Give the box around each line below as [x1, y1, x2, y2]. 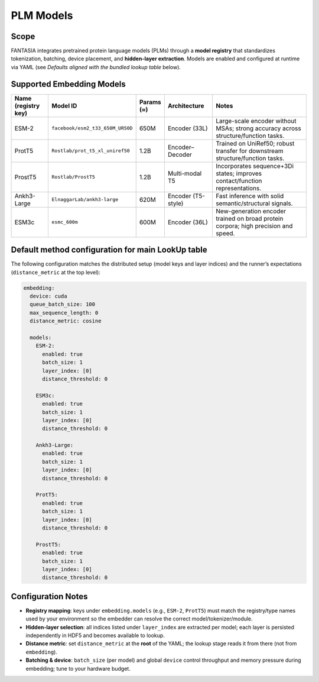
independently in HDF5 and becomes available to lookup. [25, 632, 165, 639]
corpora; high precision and [216, 222, 293, 230]
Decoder [167, 150, 192, 159]
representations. [216, 184, 262, 192]
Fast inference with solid [216, 192, 284, 200]
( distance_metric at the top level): [11, 269, 100, 276]
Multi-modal [167, 169, 202, 177]
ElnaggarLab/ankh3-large [51, 196, 119, 203]
